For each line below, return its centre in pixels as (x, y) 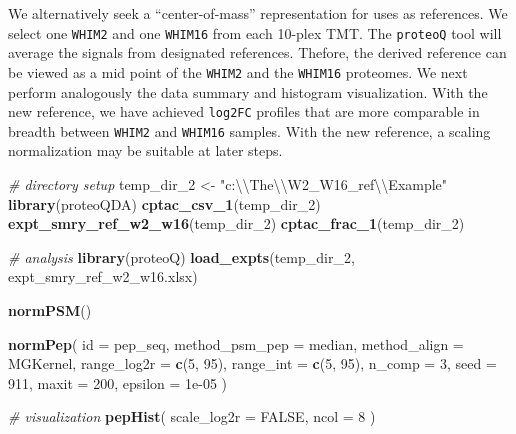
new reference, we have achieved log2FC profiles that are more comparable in (244, 111)
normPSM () (50, 309)
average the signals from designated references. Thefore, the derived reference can (257, 52)
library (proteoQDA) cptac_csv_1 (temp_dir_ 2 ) (164, 203)
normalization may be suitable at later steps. (145, 150)
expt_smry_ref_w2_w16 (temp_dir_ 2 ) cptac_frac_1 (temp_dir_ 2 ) (236, 223)
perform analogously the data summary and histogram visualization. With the (248, 91)
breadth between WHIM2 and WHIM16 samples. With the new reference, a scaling (249, 130)
